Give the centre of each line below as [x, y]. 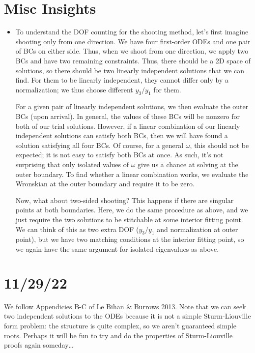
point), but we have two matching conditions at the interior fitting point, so [130, 239]
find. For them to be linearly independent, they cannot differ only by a [122, 80]
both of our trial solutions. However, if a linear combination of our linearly [128, 126]
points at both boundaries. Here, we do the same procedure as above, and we [132, 210]
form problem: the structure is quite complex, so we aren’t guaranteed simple [120, 325]
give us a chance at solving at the [188, 164]
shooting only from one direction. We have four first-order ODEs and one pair [133, 41]
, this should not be [219, 145]
